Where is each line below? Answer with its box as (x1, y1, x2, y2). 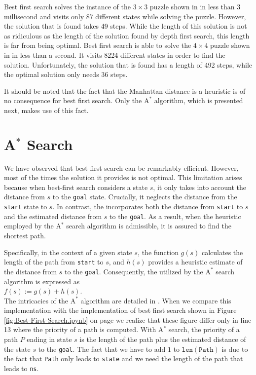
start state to (4, 201, 47, 212)
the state (4, 343, 31, 354)
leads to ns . (4, 363, 39, 373)
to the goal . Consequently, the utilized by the (64, 266, 203, 276)
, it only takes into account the (153, 182, 247, 192)
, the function (138, 247, 179, 257)
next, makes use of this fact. (4, 105, 89, 115)
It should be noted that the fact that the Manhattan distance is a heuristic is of (4, 85, 246, 96)
